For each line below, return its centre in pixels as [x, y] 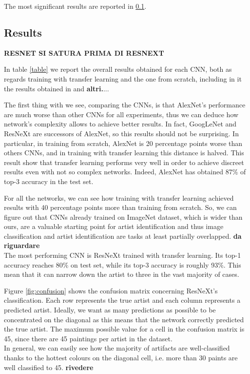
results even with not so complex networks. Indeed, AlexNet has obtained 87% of [125, 172]
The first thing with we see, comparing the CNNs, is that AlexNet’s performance [125, 105]
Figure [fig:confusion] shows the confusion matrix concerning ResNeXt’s [111, 290]
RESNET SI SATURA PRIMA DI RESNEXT [84, 52]
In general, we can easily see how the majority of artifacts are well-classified [117, 348]
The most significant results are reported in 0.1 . [75, 6]
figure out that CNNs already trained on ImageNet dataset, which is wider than [123, 217]
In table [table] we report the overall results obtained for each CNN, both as [118, 69]
